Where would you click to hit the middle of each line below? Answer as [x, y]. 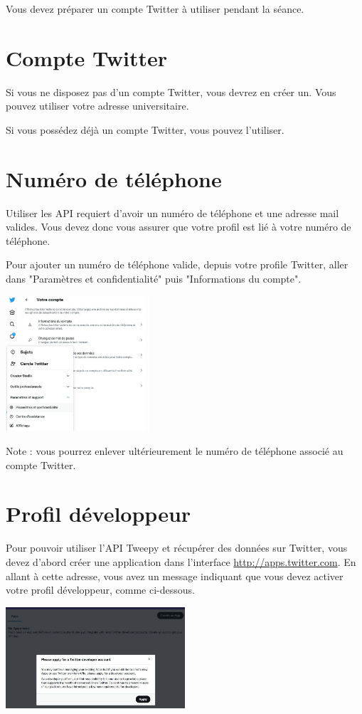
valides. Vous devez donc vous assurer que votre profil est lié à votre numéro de [179, 227]
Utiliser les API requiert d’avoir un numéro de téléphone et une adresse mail [172, 212]
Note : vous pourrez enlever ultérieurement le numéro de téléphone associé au [175, 451]
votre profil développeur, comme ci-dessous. [100, 590]
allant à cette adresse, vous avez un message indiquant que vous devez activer [175, 576]
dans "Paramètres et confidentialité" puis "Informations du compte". [154, 278]
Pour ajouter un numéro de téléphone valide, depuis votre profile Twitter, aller [177, 264]
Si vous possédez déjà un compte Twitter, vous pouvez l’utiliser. [145, 129]
